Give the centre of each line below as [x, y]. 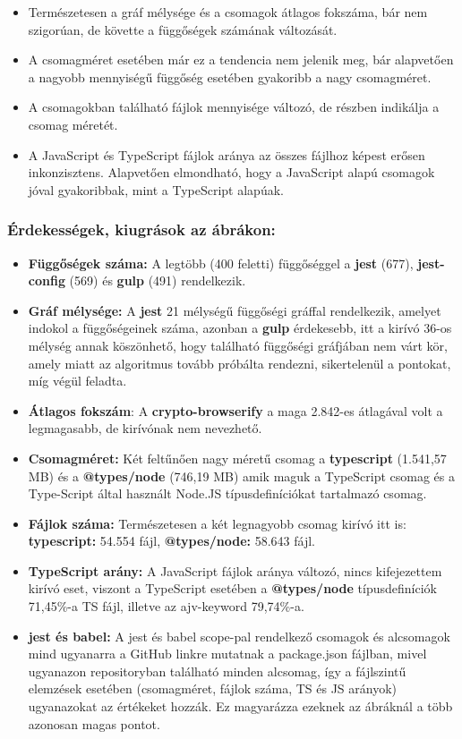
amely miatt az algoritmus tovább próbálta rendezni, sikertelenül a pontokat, [240, 363]
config [47, 280]
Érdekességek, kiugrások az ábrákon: [141, 229]
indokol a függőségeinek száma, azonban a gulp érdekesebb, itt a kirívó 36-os [240, 328]
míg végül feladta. [77, 381]
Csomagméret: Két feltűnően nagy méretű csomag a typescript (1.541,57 [237, 458]
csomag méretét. [73, 124]
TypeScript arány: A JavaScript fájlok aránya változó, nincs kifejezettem [235, 570]
